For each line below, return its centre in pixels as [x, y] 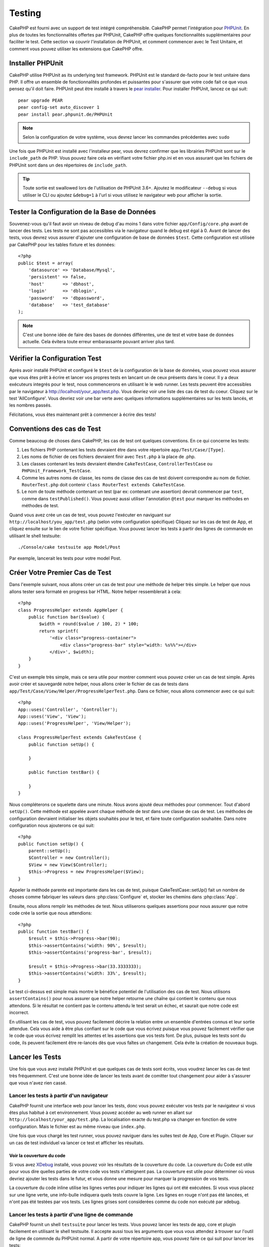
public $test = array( [46, 263]
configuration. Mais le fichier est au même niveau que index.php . [77, 1126]
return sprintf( [59, 631]
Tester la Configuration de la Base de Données [83, 212]
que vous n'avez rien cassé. [38, 1083]
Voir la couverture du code [37, 1155]
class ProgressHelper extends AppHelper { [71, 610]
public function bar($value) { [67, 617]
